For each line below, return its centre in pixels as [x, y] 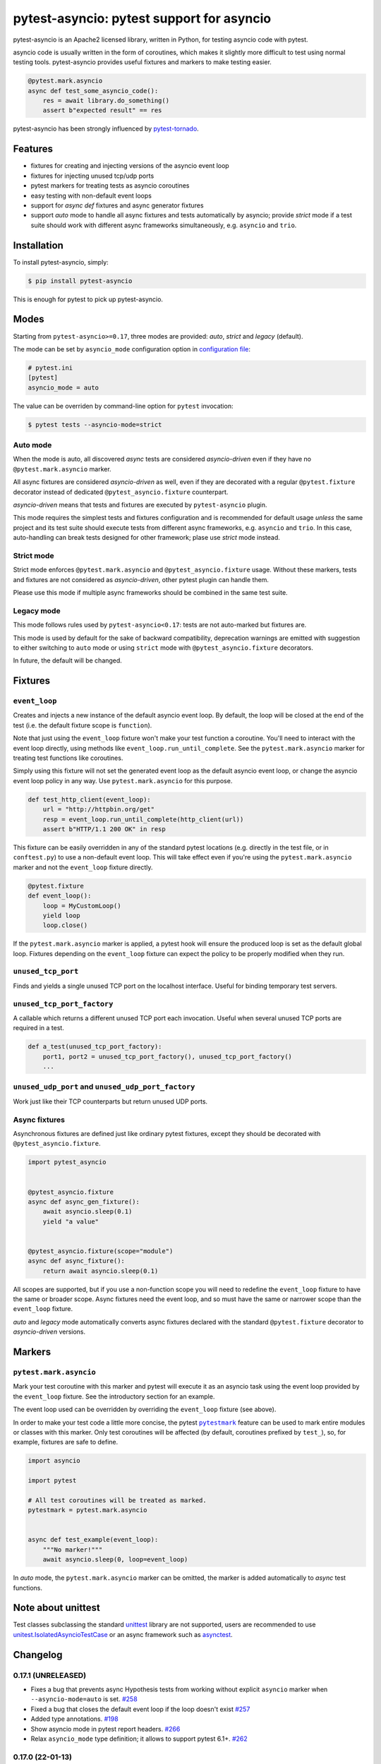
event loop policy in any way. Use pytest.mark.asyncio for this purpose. [123, 780]
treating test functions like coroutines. [68, 758]
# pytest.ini [50, 368]
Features [33, 149]
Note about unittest [56, 1608]
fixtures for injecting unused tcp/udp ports [92, 176]
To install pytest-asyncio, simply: [61, 262]
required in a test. [39, 1028]
